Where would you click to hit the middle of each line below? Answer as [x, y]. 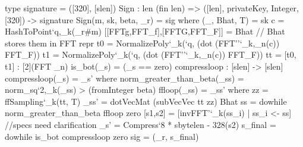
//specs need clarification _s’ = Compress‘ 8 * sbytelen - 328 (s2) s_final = [141, 124]
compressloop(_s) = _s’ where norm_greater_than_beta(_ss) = [124, 78]
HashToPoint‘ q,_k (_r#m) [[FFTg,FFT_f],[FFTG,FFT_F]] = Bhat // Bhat [145, 31]
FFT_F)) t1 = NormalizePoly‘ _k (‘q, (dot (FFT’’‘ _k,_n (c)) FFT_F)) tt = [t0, [151, 54]
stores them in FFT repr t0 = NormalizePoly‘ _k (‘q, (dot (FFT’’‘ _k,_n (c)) [142, 43]
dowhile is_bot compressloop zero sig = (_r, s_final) [102, 136]
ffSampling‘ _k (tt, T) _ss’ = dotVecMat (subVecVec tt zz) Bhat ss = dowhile [146, 101]
